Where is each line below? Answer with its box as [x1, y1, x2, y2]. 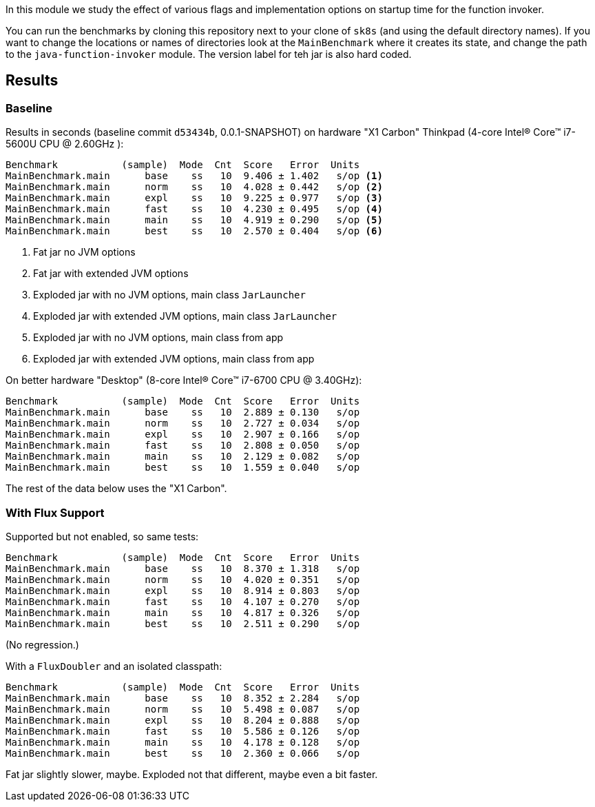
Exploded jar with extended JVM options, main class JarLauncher [33, 310, 337, 323]
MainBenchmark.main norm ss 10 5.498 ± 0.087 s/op [6, 703, 360, 715]
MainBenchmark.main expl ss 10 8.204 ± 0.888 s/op [6, 714, 360, 726]
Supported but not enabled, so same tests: [6, 530, 199, 542]
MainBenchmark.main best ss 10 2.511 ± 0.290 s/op [6, 617, 360, 629]
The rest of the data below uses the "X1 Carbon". [6, 482, 227, 495]
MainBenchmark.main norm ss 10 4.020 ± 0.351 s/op [6, 573, 360, 585]
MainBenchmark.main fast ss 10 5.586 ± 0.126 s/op [6, 725, 360, 737]
